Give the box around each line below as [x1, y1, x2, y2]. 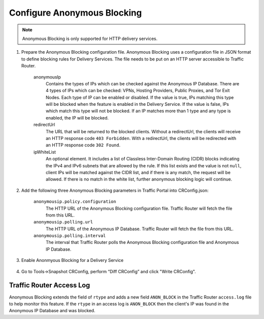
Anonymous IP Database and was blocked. [9, 308, 95, 314]
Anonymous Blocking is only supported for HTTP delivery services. [22, 36, 157, 41]
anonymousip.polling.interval [33, 233, 106, 239]
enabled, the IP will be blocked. [45, 115, 109, 120]
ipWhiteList [33, 149, 56, 155]
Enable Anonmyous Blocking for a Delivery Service [21, 258, 124, 263]
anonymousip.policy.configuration [33, 199, 116, 204]
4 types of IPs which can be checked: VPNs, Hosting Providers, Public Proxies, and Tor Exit [45, 88, 230, 94]
